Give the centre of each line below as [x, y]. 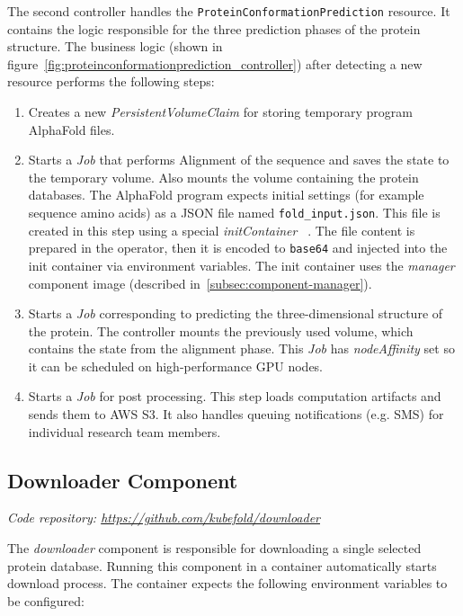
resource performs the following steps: [111, 81]
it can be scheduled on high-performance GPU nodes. [176, 366]
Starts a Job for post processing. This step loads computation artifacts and [235, 396]
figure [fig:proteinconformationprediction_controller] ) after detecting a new [215, 63]
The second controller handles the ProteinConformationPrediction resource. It [229, 11]
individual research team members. [125, 431]
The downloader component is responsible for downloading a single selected [214, 548]
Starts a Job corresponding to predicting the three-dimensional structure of [236, 313]
